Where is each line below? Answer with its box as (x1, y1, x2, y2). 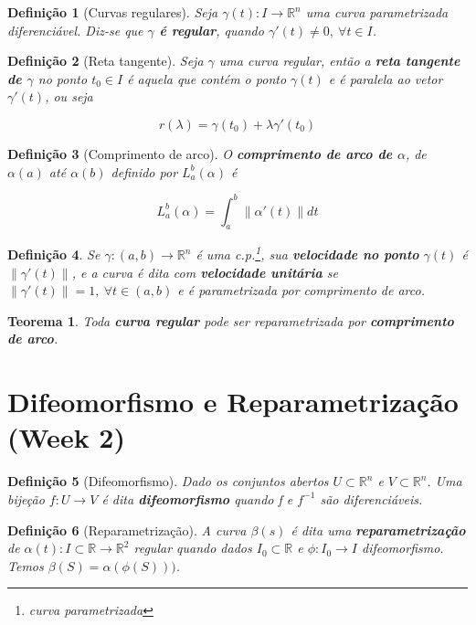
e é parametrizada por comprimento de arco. (177, 281, 425, 300)
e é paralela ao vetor (328, 69, 443, 88)
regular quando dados (133, 538, 252, 557)
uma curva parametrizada (305, 3, 449, 21)
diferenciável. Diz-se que (7, 20, 143, 39)
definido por (111, 162, 178, 181)
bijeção (7, 489, 45, 508)
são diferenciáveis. (320, 489, 423, 508)
